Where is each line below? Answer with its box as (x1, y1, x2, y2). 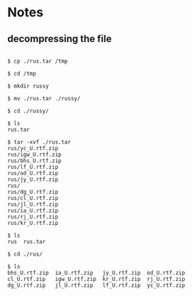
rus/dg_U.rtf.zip (7, 189, 59, 196)
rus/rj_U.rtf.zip (7, 213, 59, 221)
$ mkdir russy (7, 83, 50, 90)
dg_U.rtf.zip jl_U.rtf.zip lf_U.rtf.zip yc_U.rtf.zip (7, 282, 186, 289)
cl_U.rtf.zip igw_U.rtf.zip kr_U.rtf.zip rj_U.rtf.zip (7, 275, 186, 282)
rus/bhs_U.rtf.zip (7, 157, 62, 164)
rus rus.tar (7, 238, 46, 245)
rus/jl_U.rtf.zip (7, 201, 59, 208)
